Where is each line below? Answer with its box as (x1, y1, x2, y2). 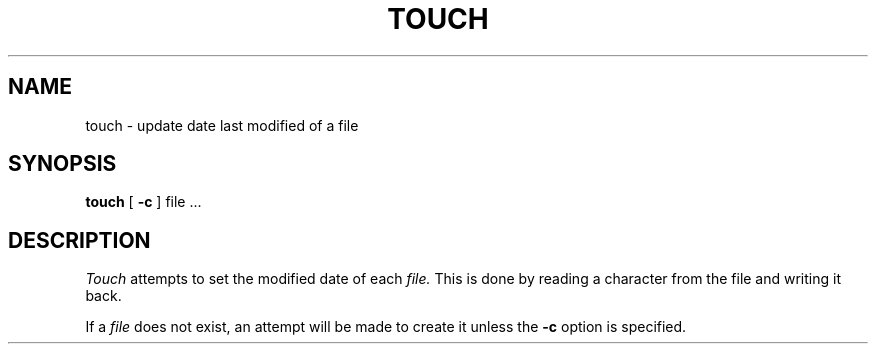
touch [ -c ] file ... (85, 193, 202, 211)
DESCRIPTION (8, 227, 151, 253)
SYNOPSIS (8, 151, 117, 177)
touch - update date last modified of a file (85, 116, 359, 134)
